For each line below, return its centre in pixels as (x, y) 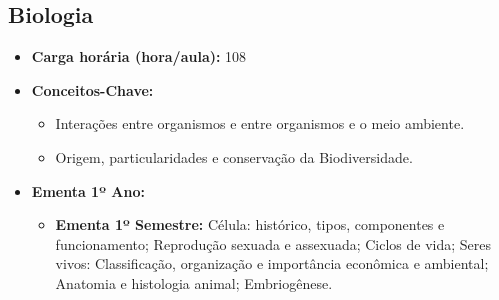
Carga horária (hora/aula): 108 (139, 56)
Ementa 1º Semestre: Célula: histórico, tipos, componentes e (250, 224)
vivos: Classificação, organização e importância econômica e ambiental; (272, 263)
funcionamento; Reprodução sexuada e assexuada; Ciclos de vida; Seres (273, 243)
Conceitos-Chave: (92, 89)
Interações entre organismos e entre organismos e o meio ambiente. (260, 123)
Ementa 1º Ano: (88, 190)
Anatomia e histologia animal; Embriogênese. (194, 282)
